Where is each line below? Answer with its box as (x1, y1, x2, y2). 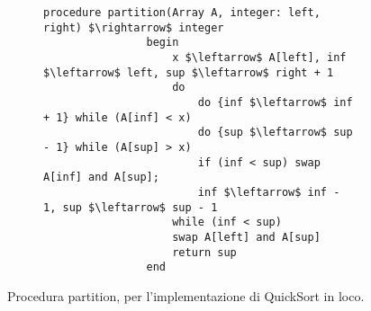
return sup (172, 245, 237, 259)
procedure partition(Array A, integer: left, (43, 6, 321, 19)
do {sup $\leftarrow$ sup (197, 126, 353, 139)
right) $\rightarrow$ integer (43, 21, 224, 34)
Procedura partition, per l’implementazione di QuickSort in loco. (7, 286, 365, 305)
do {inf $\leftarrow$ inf (197, 95, 353, 109)
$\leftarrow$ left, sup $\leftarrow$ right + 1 (43, 66, 334, 79)
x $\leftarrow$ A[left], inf (172, 50, 347, 64)
